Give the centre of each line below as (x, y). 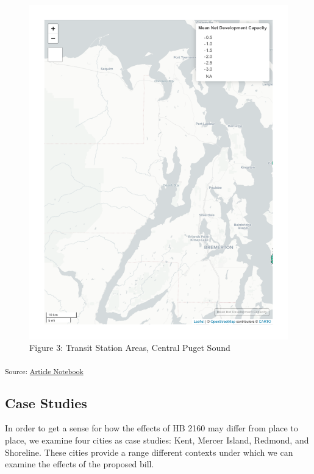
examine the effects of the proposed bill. (80, 464)
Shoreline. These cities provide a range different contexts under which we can (149, 452)
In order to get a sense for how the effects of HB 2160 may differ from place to (152, 428)
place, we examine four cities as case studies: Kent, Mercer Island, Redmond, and (157, 440)
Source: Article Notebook (44, 371)
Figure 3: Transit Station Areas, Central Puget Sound (130, 348)
